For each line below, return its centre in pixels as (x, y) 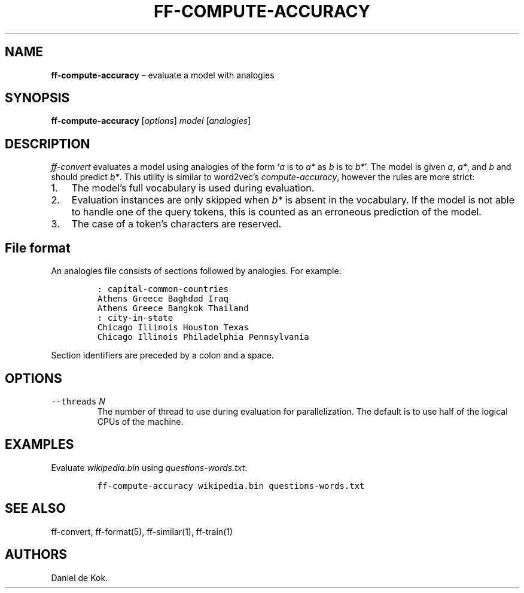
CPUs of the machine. (140, 421)
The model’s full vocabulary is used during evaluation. (193, 188)
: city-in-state (135, 318)
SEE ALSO (35, 509)
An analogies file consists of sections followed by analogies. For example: (196, 271)
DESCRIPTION (48, 144)
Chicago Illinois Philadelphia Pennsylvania (203, 337)
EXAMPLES (39, 445)
